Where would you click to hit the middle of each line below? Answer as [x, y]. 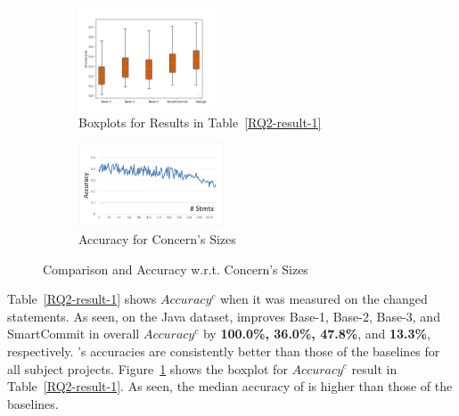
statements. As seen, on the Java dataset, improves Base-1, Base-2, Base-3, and [224, 316]
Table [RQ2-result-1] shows [82, 299]
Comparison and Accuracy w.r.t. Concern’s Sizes [176, 269]
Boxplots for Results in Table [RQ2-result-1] [200, 122]
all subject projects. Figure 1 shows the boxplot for [148, 368]
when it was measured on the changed [324, 299]
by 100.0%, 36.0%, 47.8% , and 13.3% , [316, 334]
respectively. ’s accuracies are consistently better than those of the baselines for [224, 351]
